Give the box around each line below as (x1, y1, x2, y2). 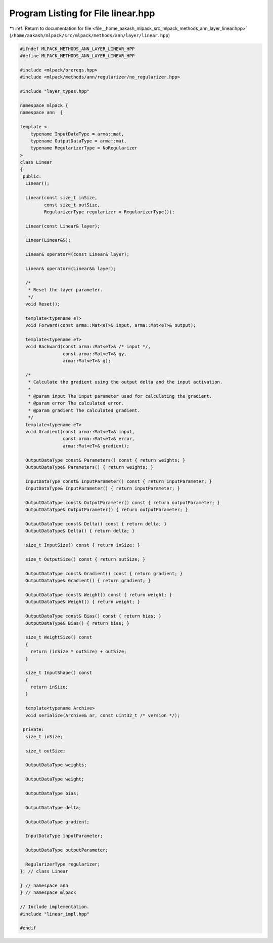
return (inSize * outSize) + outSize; (30, 649, 127, 655)
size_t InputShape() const (25, 670, 93, 676)
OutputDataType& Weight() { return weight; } (25, 599, 140, 605)
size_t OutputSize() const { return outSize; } (25, 556, 146, 562)
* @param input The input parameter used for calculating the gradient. (28, 393, 212, 399)
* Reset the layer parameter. (28, 287, 103, 293)
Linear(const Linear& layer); (25, 223, 101, 229)
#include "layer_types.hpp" (20, 89, 89, 94)
